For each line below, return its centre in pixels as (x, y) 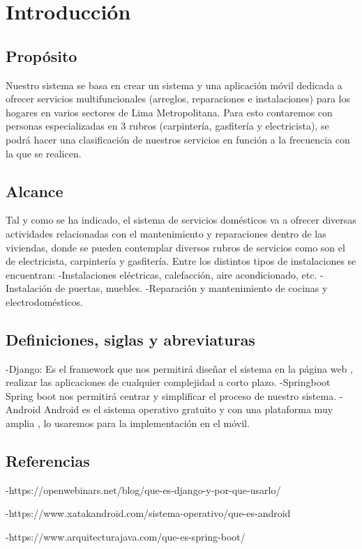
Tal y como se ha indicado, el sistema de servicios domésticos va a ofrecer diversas (181, 220)
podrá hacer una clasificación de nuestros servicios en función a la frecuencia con (178, 139)
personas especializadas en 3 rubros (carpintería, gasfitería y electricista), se (167, 126)
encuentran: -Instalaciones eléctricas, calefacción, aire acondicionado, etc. (161, 274)
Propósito (42, 55)
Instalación (29, 288)
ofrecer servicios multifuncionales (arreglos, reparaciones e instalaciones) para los (178, 99)
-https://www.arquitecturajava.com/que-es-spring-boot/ (126, 537)
